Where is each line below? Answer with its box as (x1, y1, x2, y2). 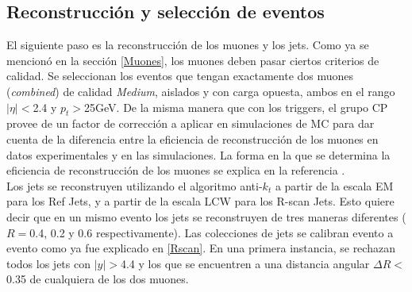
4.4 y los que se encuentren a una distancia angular (120, 255, 370, 271)
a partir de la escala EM (275, 177, 394, 194)
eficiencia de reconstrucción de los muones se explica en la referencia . (6, 162, 345, 179)
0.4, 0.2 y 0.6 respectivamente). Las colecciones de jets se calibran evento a (29, 224, 394, 240)
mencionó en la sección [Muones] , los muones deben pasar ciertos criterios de (6, 52, 379, 68)
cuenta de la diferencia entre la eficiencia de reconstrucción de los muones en (6, 130, 379, 147)
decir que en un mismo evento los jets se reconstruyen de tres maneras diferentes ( (6, 208, 406, 225)
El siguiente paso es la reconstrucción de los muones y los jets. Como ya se (6, 36, 369, 53)
